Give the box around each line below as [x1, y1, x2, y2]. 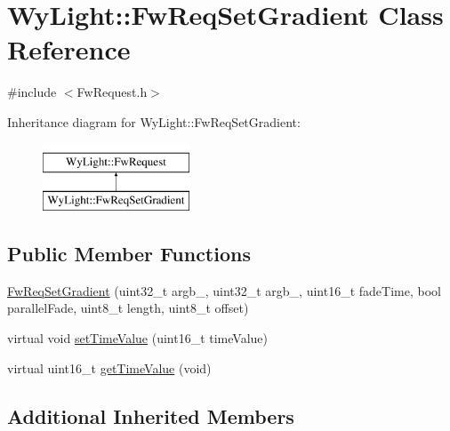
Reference [7, 31, 131, 68]
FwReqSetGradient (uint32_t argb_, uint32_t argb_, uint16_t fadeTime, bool [7, 281, 441, 299]
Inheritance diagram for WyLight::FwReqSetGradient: [7, 112, 301, 131]
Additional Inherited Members [7, 402, 294, 429]
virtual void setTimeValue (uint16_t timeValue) [7, 329, 268, 347]
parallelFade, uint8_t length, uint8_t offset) [7, 299, 249, 317]
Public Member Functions [7, 240, 251, 267]
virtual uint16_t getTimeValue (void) [7, 358, 212, 377]
